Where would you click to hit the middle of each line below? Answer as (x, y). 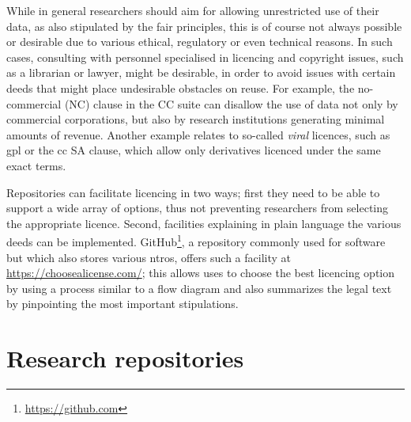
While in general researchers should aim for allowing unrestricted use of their (193, 10)
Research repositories (125, 358)
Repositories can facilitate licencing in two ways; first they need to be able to (193, 192)
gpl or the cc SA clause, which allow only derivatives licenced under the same (194, 150)
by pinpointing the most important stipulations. (123, 304)
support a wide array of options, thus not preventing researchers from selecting (197, 208)
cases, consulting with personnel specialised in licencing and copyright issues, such (205, 57)
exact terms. (36, 165)
